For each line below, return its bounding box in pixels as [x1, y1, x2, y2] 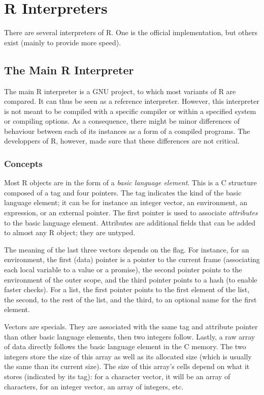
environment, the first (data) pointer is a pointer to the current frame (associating [4, 254, 260, 265]
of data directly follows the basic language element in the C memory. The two [4, 341, 246, 352]
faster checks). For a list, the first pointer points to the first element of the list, [4, 284, 250, 295]
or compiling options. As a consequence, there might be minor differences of [4, 116, 240, 126]
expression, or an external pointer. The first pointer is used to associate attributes [4, 207, 258, 218]
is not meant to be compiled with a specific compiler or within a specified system [4, 105, 256, 116]
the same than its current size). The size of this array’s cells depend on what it [4, 361, 250, 372]
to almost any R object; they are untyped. [4, 227, 136, 238]
